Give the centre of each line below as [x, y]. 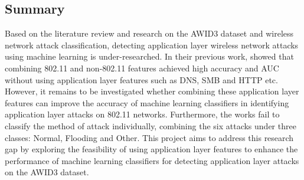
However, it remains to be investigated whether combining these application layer [152, 91]
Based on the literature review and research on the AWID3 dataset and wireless [149, 33]
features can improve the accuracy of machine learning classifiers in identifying [147, 102]
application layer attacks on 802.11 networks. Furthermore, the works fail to [142, 114]
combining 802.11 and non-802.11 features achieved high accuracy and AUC [142, 68]
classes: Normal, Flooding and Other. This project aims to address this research [149, 137]
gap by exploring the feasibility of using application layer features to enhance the [151, 149]
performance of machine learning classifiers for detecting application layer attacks [152, 160]
